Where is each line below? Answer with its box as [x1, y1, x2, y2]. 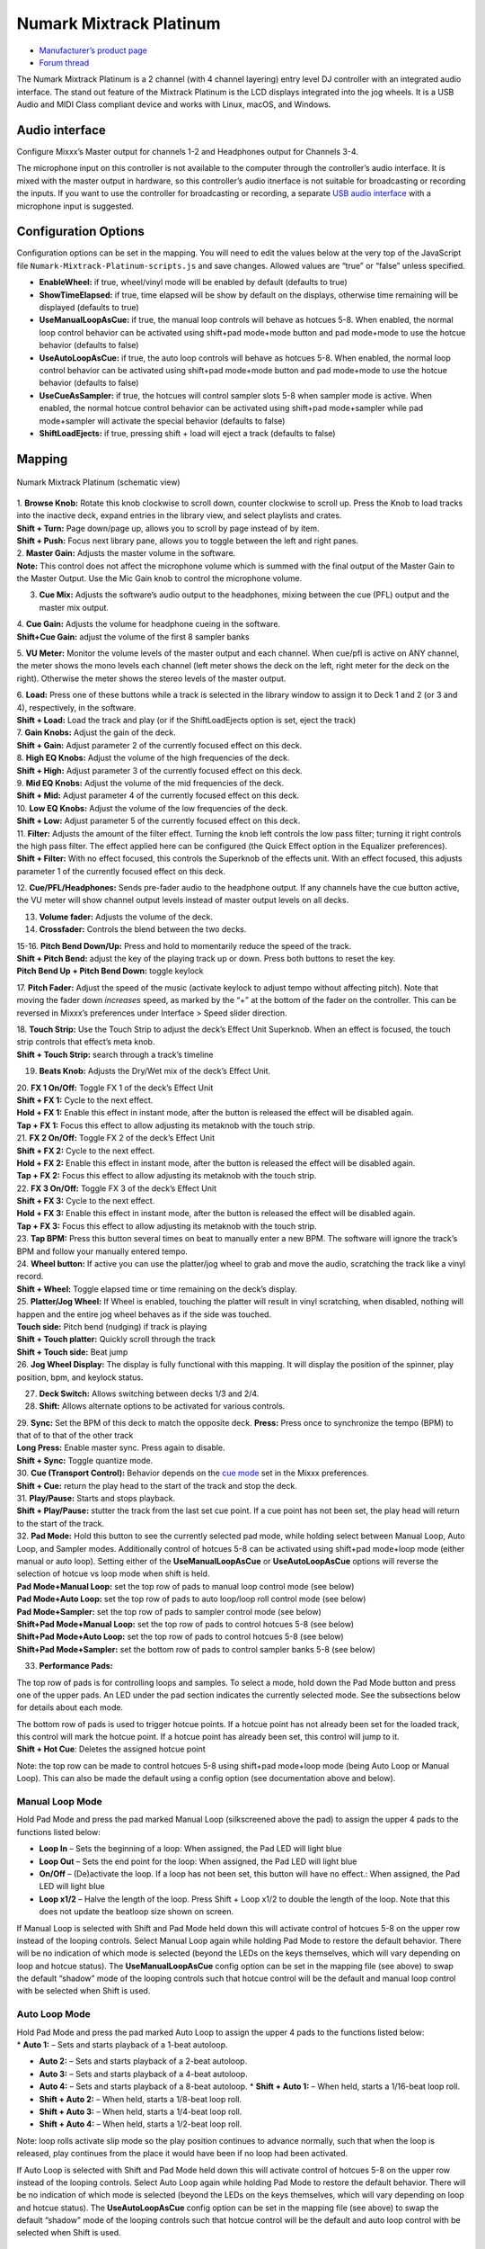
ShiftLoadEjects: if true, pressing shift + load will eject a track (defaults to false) [39, 427, 336, 438]
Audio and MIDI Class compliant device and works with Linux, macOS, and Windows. [16, 99, 331, 110]
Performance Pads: [39, 1661, 113, 1671]
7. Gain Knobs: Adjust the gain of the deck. [16, 727, 177, 738]
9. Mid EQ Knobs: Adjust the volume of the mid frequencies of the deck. [16, 777, 285, 788]
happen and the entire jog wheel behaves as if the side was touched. [16, 1309, 272, 1320]
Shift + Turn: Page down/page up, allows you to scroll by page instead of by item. [16, 523, 320, 533]
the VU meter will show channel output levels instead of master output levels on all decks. [16, 895, 349, 906]
